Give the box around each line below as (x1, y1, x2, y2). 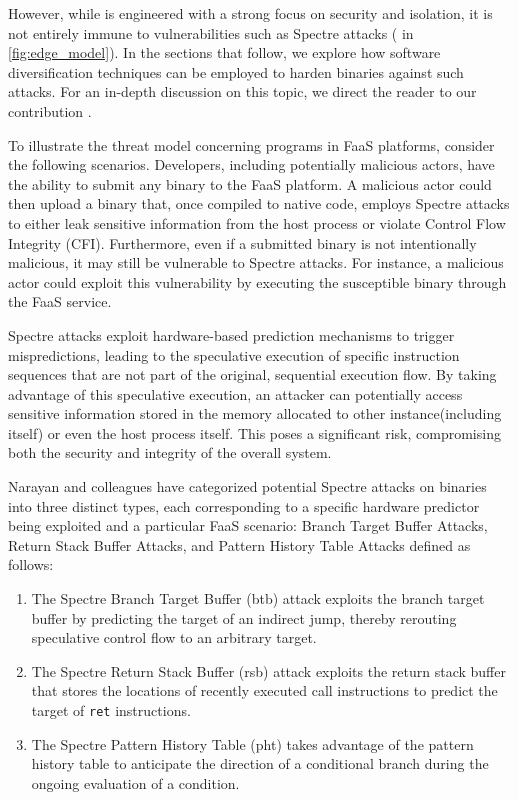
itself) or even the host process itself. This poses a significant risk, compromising (8, 422, 501, 443)
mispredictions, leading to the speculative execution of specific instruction (8, 344, 460, 365)
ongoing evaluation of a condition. (31, 772, 240, 793)
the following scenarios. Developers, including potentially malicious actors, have (8, 154, 495, 175)
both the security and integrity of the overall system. (8, 442, 332, 463)
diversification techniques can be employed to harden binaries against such (8, 61, 464, 82)
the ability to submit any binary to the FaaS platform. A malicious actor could (8, 173, 492, 194)
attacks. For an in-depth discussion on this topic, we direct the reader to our (8, 81, 477, 102)
